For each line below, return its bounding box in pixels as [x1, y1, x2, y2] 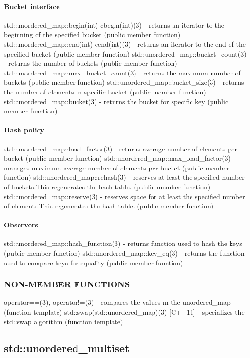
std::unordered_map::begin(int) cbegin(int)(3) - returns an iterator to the [4, 19, 224, 30]
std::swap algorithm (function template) [4, 316, 123, 326]
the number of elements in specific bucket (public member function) [4, 86, 206, 96]
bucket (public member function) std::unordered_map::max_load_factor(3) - [4, 153, 235, 163]
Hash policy [4, 125, 45, 135]
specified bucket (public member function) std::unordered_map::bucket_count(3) [4, 48, 247, 58]
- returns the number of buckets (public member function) [4, 58, 177, 68]
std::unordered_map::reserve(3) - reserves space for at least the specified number [4, 191, 245, 201]
